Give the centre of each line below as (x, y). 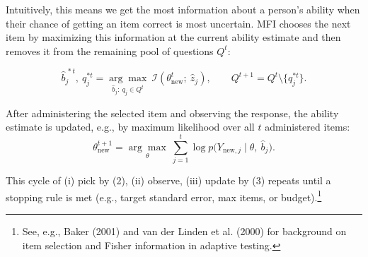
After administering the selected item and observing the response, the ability (172, 113)
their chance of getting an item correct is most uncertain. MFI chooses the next (178, 23)
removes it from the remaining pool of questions (110, 50)
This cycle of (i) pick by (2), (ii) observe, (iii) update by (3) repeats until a (168, 180)
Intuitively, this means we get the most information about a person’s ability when (183, 9)
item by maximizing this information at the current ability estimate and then (173, 37)
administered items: (307, 127)
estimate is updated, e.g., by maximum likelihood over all (130, 127)
